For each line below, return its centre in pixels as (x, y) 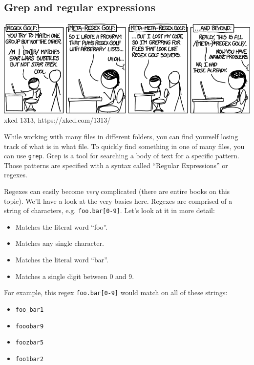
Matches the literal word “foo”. (62, 226)
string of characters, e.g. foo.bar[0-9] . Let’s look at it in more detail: (109, 210)
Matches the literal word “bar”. (62, 260)
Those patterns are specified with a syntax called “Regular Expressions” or (116, 165)
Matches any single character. (60, 243)
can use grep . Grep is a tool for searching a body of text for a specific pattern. (122, 156)
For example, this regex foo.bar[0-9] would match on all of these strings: (116, 292)
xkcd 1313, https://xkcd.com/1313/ (57, 120)
